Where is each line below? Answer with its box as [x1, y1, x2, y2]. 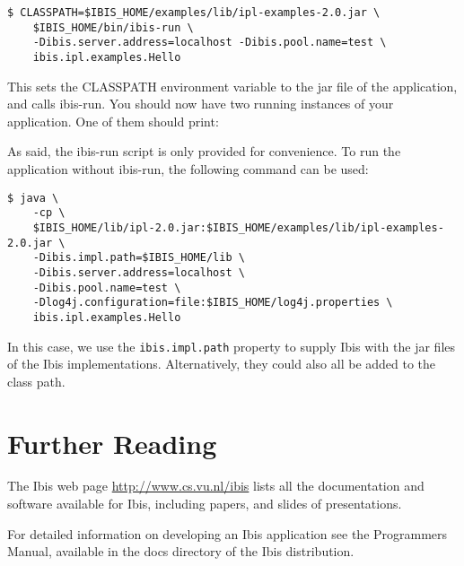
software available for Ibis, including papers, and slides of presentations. [7, 494, 402, 513]
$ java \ [7, 191, 59, 205]
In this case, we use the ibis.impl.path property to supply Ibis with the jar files [7, 336, 456, 355]
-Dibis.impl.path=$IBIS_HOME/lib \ [32, 251, 245, 265]
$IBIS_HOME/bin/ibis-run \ [32, 21, 194, 34]
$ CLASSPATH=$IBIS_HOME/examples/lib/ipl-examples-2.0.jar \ [7, 6, 381, 19]
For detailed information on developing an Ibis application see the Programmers [7, 524, 448, 543]
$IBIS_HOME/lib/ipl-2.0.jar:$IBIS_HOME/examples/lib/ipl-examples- [32, 221, 444, 234]
